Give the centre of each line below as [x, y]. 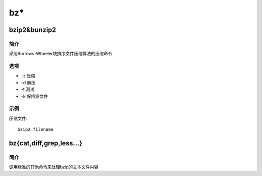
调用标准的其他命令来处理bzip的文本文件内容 [54, 167]
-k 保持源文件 [35, 96]
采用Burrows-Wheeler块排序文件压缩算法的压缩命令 [61, 54]
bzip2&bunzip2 [33, 30]
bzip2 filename [36, 129]
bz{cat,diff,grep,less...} [46, 143]
